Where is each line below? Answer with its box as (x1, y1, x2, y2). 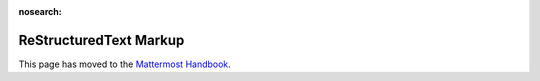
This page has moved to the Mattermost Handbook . (18, 58, 232, 70)
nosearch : (18, 6, 62, 17)
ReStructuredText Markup (18, 31, 185, 49)
